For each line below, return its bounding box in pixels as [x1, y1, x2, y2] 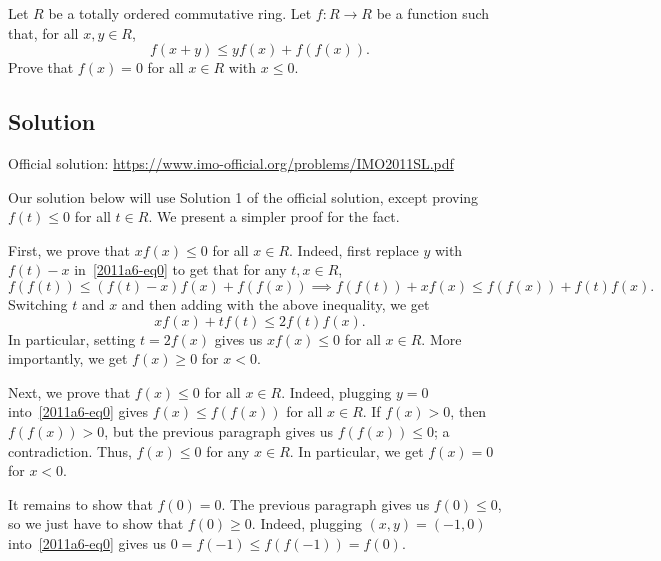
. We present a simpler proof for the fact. [148, 206, 400, 227]
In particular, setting [8, 328, 136, 349]
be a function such [376, 3, 490, 23]
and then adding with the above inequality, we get [121, 293, 430, 314]
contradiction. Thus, [8, 440, 132, 461]
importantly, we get [8, 348, 128, 369]
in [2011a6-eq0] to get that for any [74, 259, 287, 280]
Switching [8, 293, 68, 314]
